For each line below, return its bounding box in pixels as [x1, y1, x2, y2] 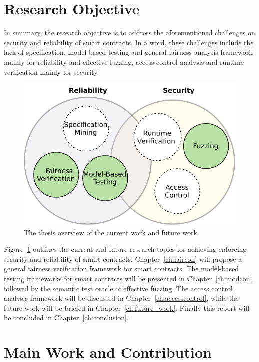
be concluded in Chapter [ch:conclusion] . [4, 312, 129, 323]
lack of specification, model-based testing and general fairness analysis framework [4, 47, 253, 57]
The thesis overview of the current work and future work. [24, 227, 199, 237]
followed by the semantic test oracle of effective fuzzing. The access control [4, 283, 233, 293]
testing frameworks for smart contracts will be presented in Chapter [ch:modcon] [4, 273, 252, 283]
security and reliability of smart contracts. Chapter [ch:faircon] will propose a [4, 253, 242, 264]
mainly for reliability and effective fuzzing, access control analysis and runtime [4, 56, 244, 67]
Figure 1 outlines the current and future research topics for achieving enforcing [4, 244, 247, 254]
